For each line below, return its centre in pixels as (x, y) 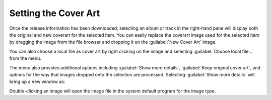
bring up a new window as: (37, 82)
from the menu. (25, 58)
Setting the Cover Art (55, 13)
